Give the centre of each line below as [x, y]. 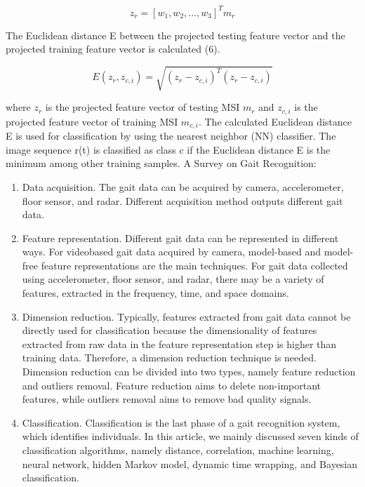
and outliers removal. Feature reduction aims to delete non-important [172, 385]
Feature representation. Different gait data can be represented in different [180, 238]
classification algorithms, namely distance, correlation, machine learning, [178, 450]
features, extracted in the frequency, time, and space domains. [155, 293]
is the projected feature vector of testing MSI [142, 107]
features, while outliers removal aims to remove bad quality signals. [167, 399]
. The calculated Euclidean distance [275, 121]
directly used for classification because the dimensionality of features [170, 330]
